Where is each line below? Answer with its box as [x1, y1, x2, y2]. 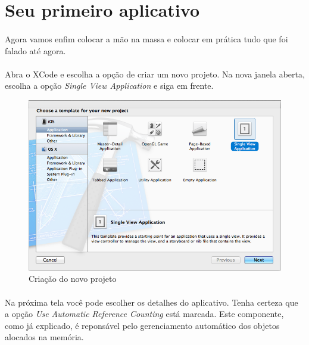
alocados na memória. [5, 331, 84, 343]
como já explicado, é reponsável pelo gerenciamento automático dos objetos [5, 319, 280, 331]
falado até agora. [5, 44, 66, 57]
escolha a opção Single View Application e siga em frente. [5, 79, 214, 92]
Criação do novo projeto [29, 272, 117, 285]
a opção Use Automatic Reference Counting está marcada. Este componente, [5, 307, 284, 320]
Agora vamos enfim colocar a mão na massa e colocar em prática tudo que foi [5, 32, 288, 45]
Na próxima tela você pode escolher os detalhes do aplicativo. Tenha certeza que [5, 296, 298, 308]
